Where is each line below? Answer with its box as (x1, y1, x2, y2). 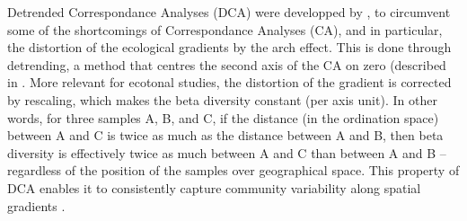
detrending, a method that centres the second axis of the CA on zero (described (7, 55, 446, 74)
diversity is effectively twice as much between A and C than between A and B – (7, 143, 446, 162)
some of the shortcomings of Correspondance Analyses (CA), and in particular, (7, 20, 443, 39)
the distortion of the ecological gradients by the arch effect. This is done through (7, 38, 452, 57)
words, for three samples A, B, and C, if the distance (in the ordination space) (7, 108, 439, 127)
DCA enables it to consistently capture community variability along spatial (7, 178, 421, 197)
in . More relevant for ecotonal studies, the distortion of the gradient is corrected (7, 73, 452, 92)
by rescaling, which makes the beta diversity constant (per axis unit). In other (7, 90, 437, 109)
